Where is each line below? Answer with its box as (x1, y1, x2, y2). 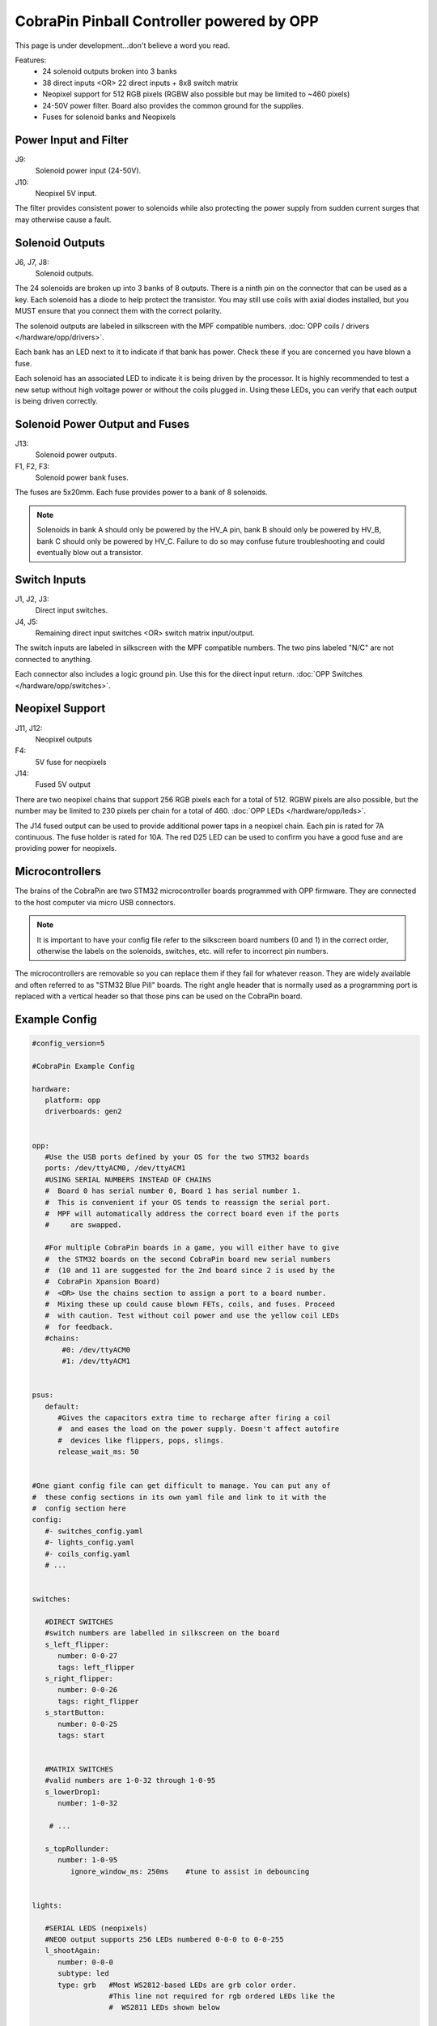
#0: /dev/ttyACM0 (62, 1345, 131, 1354)
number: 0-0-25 (57, 1719, 118, 1729)
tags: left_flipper (57, 1662, 135, 1672)
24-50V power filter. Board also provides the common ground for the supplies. (42, 100, 304, 110)
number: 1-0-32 (57, 1799, 118, 1808)
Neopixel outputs (35, 734, 92, 744)
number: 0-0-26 (57, 1686, 118, 1695)
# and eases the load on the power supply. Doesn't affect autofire (57, 1425, 340, 1434)
